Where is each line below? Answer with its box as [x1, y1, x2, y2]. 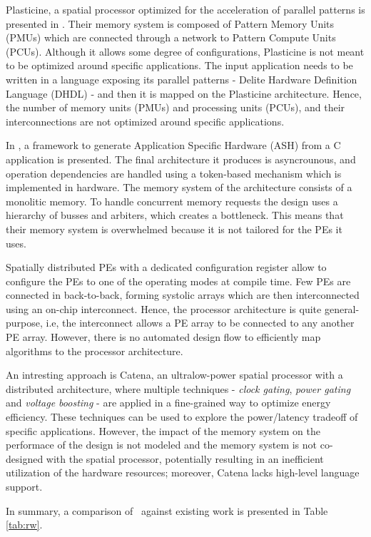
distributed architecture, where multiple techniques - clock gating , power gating [6, 381, 351, 396]
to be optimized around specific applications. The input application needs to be [6, 58, 353, 73]
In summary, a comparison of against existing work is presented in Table [6, 503, 328, 518]
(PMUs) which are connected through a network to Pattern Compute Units [6, 30, 336, 45]
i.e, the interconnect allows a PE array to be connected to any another [46, 315, 355, 330]
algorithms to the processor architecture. [6, 343, 183, 358]
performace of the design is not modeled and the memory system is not [6, 437, 317, 452]
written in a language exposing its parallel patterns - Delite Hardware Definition [6, 71, 357, 86]
